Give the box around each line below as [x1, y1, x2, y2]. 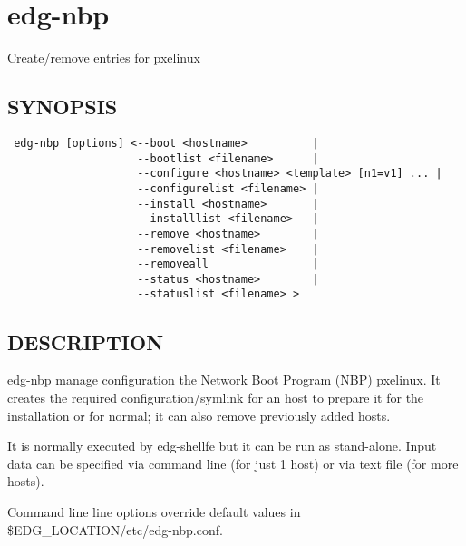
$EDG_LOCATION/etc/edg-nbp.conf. [7, 520, 223, 539]
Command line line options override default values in [7, 502, 301, 521]
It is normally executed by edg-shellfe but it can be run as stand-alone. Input [7, 436, 437, 455]
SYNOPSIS [7, 93, 118, 121]
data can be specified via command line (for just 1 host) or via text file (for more [7, 453, 459, 473]
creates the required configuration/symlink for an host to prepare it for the [7, 387, 424, 406]
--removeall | [137, 258, 319, 271]
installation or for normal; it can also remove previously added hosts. [7, 405, 391, 424]
